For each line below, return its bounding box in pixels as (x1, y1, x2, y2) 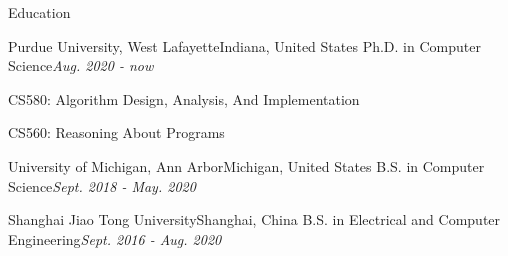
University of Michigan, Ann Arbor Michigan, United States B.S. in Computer (8, 155, 485, 176)
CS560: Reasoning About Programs (8, 122, 225, 143)
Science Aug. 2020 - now (8, 55, 154, 76)
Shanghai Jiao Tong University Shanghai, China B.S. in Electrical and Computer (8, 209, 501, 230)
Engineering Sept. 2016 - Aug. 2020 (8, 228, 222, 249)
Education (8, 2, 71, 22)
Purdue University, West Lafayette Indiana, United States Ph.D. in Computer (8, 35, 481, 56)
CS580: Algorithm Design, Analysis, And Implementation (8, 88, 360, 109)
